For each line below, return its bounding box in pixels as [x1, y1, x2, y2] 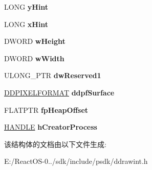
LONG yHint [4, 2, 49, 12]
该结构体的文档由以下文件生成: [4, 138, 106, 149]
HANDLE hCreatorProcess [4, 122, 97, 132]
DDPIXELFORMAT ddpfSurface [4, 87, 115, 98]
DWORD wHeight [4, 36, 66, 46]
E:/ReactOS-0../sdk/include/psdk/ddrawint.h [4, 156, 148, 166]
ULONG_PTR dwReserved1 [4, 70, 101, 81]
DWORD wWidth [4, 53, 64, 63]
